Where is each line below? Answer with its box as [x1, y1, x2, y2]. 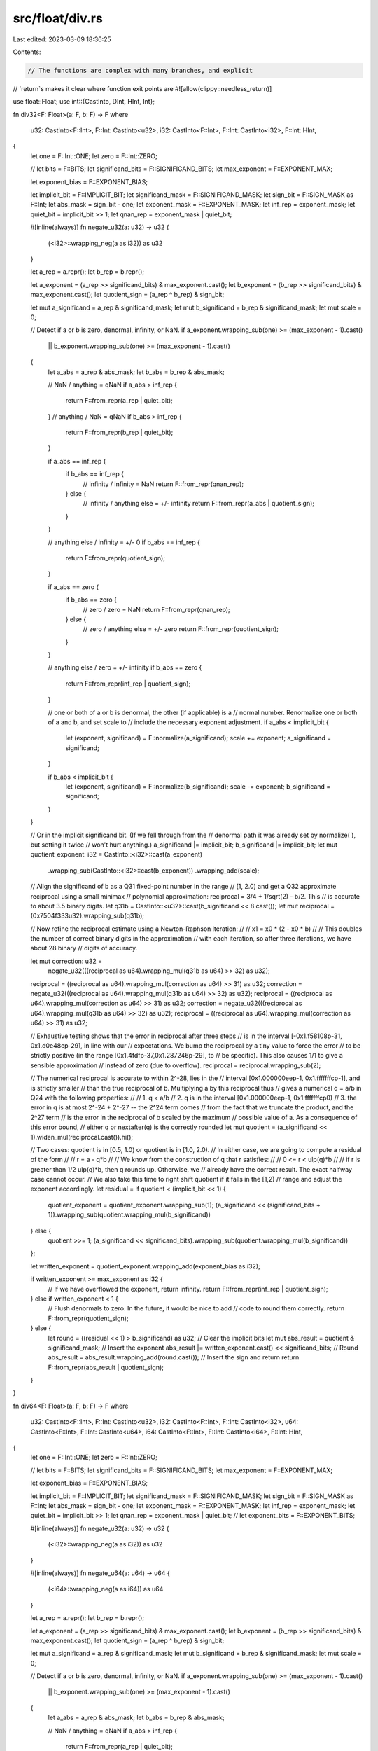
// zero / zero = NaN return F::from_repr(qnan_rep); [83, 605, 230, 614]
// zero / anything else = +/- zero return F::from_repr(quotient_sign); [83, 625, 279, 633]
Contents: [13, 48, 41, 56]
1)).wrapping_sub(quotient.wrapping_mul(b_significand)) [48, 1210, 211, 1219]
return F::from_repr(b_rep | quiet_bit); [65, 428, 174, 437]
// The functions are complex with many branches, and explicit [27, 67, 253, 74]
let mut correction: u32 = [30, 957, 103, 965]
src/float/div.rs [13, 11, 103, 26]
